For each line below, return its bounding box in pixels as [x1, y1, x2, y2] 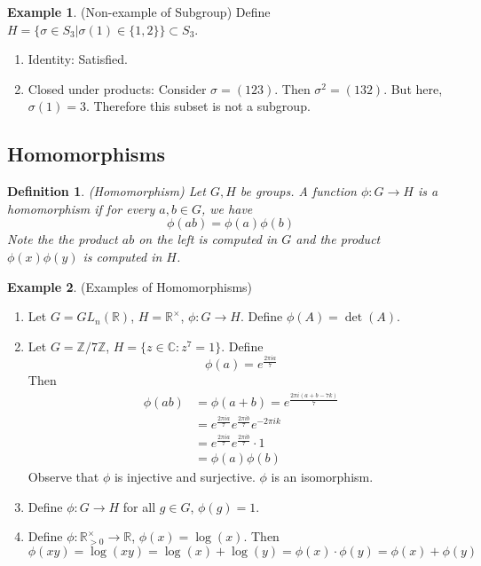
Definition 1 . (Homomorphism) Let [7, 182, 206, 200]
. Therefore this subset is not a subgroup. [85, 97, 311, 115]
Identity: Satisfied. [28, 50, 128, 68]
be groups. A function [240, 182, 357, 200]
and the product [296, 230, 381, 248]
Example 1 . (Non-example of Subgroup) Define [7, 3, 271, 20]
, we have [201, 199, 253, 217]
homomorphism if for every [7, 199, 155, 217]
